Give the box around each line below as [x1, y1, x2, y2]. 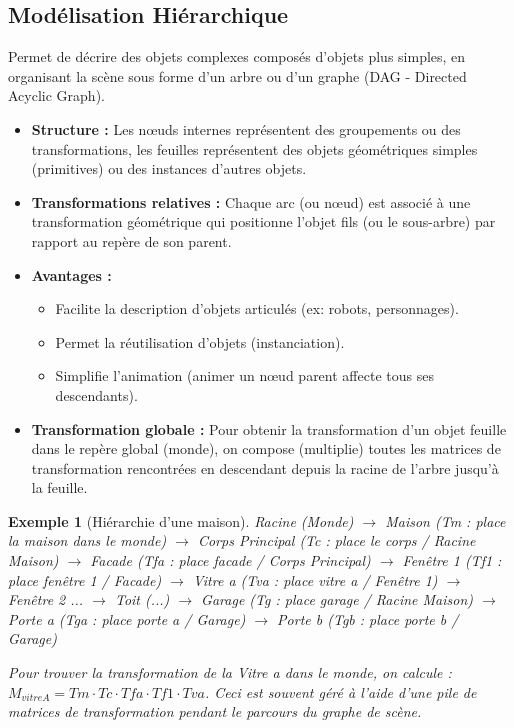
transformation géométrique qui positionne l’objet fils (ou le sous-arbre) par [31, 211, 496, 232]
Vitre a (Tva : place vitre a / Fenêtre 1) [192, 569, 438, 590]
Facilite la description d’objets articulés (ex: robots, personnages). [55, 298, 459, 319]
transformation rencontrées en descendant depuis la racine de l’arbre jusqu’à [31, 457, 499, 478]
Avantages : [31, 264, 112, 285]
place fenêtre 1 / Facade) [8, 569, 162, 590]
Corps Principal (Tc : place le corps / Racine [197, 530, 476, 551]
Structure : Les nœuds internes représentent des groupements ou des [31, 118, 461, 139]
